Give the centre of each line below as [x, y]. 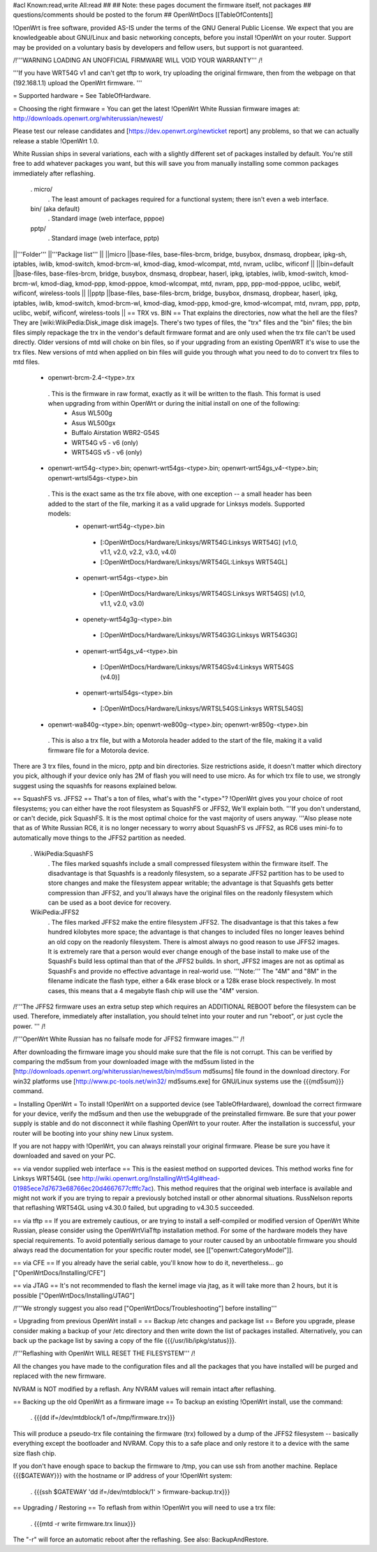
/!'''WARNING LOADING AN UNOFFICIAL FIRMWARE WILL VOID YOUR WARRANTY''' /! [138, 60]
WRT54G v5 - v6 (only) [105, 442]
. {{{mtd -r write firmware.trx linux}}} [83, 1523]
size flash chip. [35, 1453]
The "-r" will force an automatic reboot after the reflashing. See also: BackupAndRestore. [141, 1539]
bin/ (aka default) [55, 209]
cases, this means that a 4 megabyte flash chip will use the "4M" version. [154, 990]
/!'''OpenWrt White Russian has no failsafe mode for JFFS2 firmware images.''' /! [128, 1039]
